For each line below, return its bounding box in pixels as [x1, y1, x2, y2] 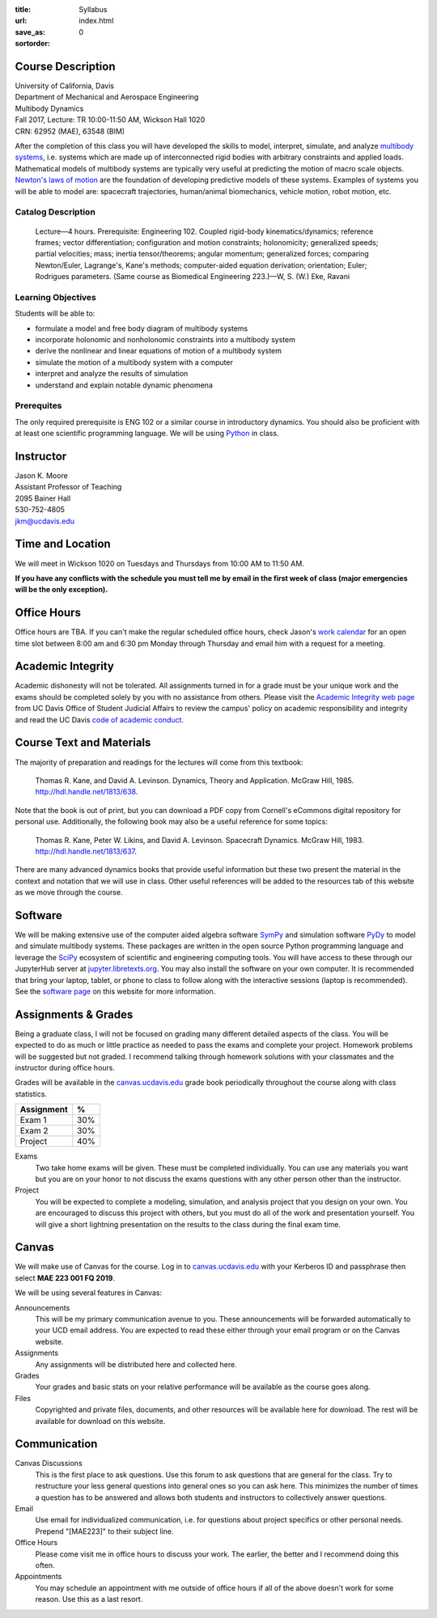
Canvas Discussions [15, 1459, 83, 1468]
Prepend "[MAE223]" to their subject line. [35, 1526, 174, 1536]
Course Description [15, 59, 116, 73]
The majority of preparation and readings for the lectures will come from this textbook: [15, 757, 303, 767]
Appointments [15, 1572, 62, 1582]
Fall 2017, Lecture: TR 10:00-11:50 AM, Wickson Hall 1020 [15, 115, 206, 125]
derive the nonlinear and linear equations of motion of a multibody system [35, 346, 282, 356]
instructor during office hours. [15, 1063, 116, 1073]
